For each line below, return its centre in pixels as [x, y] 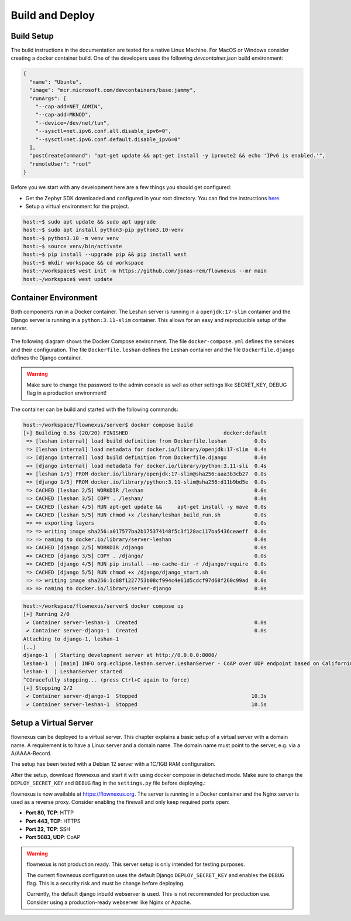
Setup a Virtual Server [52, 723]
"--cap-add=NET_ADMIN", [69, 106]
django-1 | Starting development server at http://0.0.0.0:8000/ [120, 655]
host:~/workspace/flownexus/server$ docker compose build [108, 425]
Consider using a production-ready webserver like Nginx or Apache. [109, 902]
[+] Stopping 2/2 [48, 688]
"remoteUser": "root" [61, 164]
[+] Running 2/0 [47, 614]
